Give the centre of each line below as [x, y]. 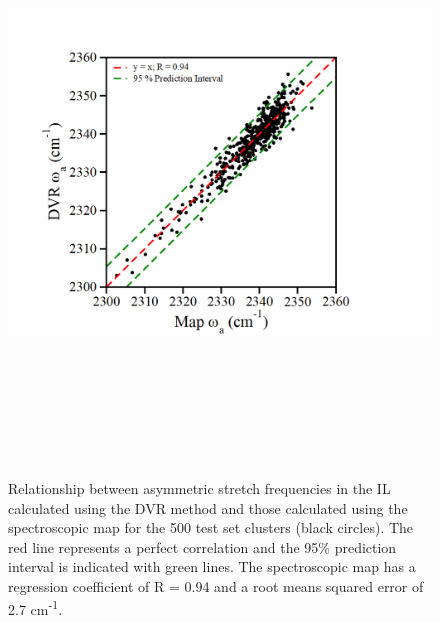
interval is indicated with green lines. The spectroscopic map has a [212, 566]
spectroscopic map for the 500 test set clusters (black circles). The [211, 527]
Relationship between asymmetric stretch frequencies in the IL [199, 487]
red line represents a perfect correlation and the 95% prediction [202, 546]
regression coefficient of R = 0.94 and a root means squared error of [216, 585]
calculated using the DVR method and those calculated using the [208, 507]
